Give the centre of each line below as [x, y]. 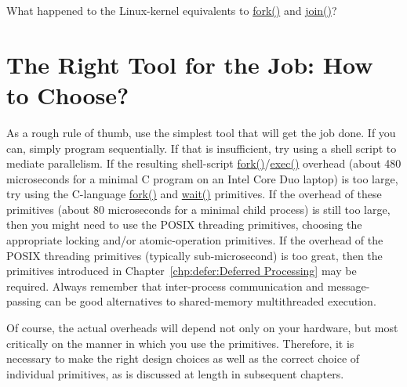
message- [349, 286]
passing [24, 301]
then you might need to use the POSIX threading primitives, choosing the [184, 224]
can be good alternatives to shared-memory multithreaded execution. [211, 301]
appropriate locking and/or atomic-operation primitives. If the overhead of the [195, 240]
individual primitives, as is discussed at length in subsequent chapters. [175, 373]
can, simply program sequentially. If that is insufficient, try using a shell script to [202, 148]
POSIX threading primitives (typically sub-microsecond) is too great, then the [194, 255]
